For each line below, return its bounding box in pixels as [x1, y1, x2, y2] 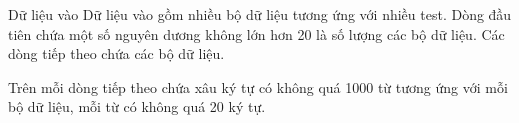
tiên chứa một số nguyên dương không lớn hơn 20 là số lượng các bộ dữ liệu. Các [8, 23, 505, 44]
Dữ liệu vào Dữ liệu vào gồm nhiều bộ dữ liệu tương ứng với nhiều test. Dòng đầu [8, 4, 512, 24]
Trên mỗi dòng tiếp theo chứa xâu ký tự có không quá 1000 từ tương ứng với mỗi [8, 76, 508, 97]
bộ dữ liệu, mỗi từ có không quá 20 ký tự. [8, 96, 266, 117]
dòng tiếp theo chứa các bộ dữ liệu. [8, 43, 225, 64]
